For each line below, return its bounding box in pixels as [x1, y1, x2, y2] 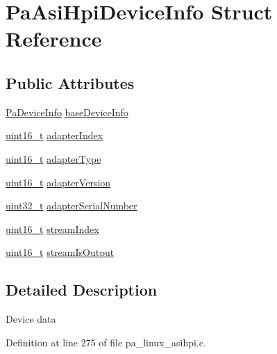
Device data [6, 312, 56, 326]
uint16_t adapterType [6, 151, 101, 166]
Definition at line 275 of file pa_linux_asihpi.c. [6, 335, 206, 349]
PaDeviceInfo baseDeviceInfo [6, 104, 128, 119]
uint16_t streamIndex [6, 221, 99, 236]
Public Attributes [6, 72, 135, 93]
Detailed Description [6, 279, 158, 300]
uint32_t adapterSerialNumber [6, 198, 137, 213]
